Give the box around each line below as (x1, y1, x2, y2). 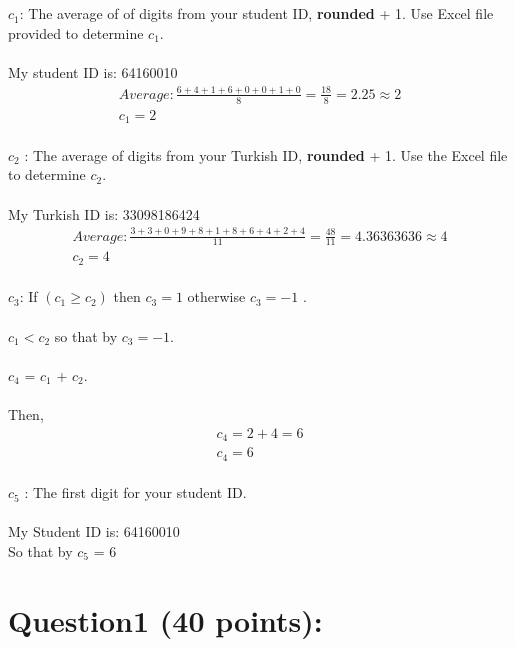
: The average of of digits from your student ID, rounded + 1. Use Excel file (19, 3, 494, 24)
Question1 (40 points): (8, 599, 323, 640)
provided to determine (8, 22, 144, 43)
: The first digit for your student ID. (24, 482, 247, 503)
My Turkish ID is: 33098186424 (8, 203, 200, 224)
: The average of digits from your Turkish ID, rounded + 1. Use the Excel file (24, 144, 508, 165)
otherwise (187, 286, 246, 307)
